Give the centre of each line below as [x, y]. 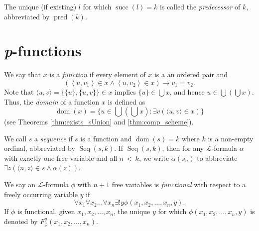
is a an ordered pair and [191, 74]
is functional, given [46, 211]
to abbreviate [217, 158]
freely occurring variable [41, 194]
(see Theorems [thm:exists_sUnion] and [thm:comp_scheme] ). [99, 122]
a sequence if [54, 138]
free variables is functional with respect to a [179, 184]
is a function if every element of [98, 74]
